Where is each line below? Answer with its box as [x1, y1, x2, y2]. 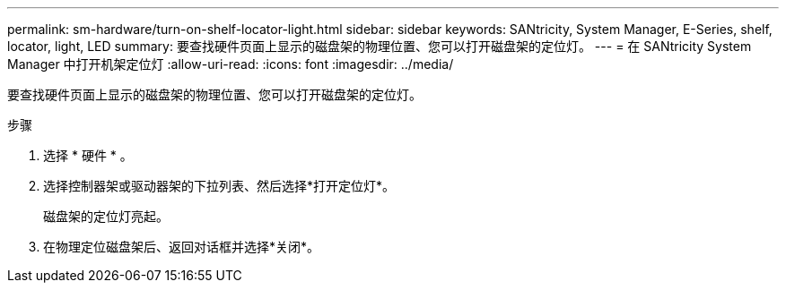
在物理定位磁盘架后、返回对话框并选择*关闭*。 [43, 239, 320, 254]
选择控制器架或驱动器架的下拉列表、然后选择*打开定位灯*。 [43, 178, 396, 193]
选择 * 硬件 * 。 [43, 148, 133, 163]
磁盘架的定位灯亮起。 [43, 209, 169, 224]
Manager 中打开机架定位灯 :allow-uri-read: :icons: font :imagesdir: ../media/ [7, 56, 454, 72]
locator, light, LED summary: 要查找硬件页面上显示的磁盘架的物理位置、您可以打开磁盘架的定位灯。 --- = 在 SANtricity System [7, 38, 752, 54]
